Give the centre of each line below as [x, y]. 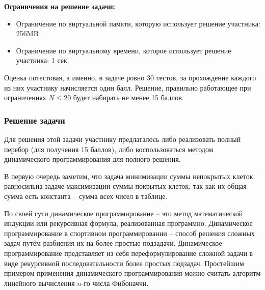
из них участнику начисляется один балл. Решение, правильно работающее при [128, 87]
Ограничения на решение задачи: [60, 6]
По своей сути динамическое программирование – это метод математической [124, 213]
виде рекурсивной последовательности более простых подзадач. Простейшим [124, 263]
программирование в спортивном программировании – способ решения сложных [129, 233]
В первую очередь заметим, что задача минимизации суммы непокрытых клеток [129, 176]
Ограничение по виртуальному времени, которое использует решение [124, 50]
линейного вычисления [39, 283]
